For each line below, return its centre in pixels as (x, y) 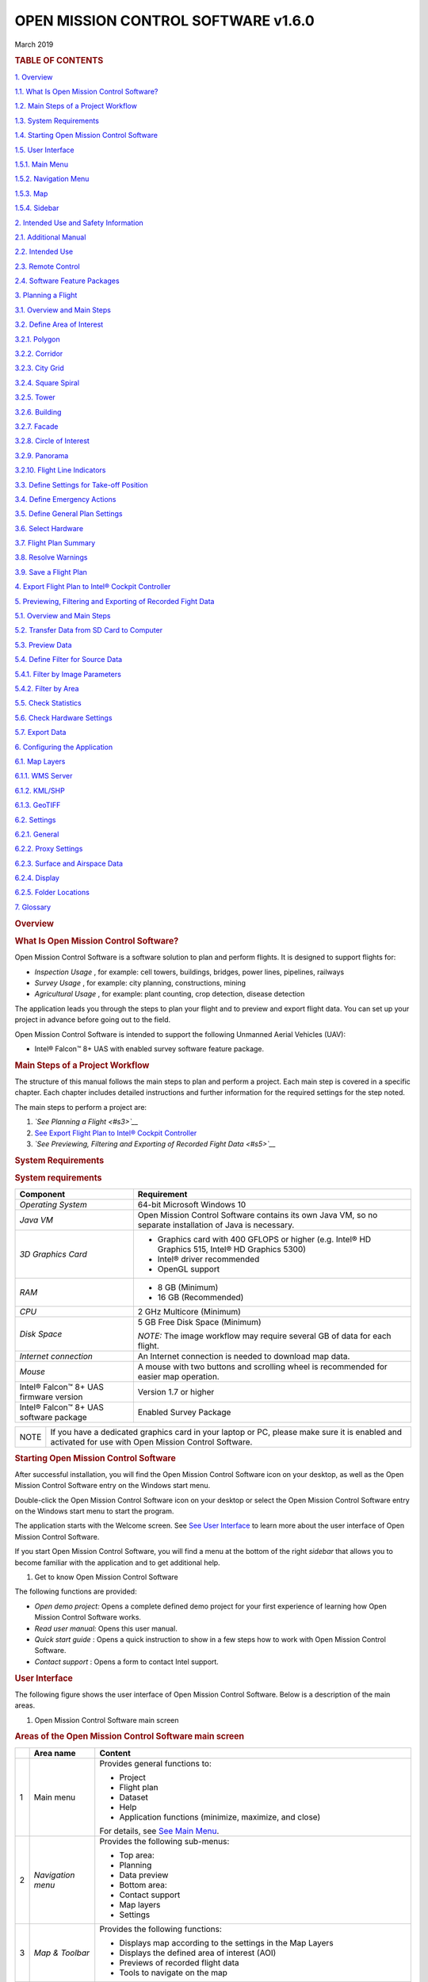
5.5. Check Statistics (48, 703)
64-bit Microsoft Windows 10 (192, 1205)
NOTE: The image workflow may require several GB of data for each (264, 1336)
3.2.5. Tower (35, 397)
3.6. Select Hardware (49, 528)
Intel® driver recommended (208, 1259)
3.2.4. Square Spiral (47, 383)
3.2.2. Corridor (39, 354)
